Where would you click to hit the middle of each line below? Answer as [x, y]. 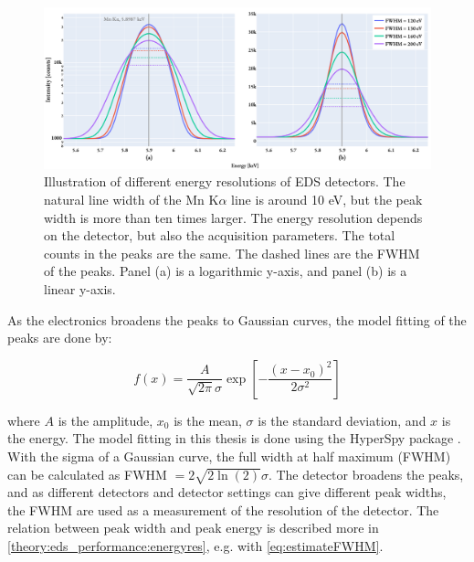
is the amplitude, [105, 420]
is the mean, [208, 420]
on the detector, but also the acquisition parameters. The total [220, 235]
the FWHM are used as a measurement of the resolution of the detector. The [223, 509]
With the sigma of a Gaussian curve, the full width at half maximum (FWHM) [229, 456]
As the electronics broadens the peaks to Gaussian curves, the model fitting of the [237, 319]
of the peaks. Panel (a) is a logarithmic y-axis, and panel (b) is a [226, 271]
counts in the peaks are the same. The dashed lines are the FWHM [232, 253]
